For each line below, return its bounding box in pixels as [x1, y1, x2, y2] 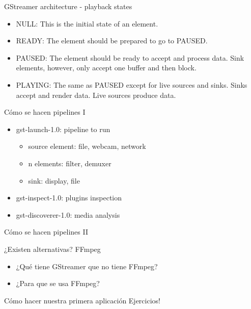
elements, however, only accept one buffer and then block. [16, 62, 197, 73]
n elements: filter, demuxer [28, 158, 111, 168]
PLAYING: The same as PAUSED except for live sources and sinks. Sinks [16, 79, 247, 90]
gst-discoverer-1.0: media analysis [16, 209, 120, 220]
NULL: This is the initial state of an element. [16, 18, 158, 29]
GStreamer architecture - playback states [4, 1, 132, 11]
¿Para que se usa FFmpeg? [16, 278, 100, 289]
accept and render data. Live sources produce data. [16, 89, 176, 100]
